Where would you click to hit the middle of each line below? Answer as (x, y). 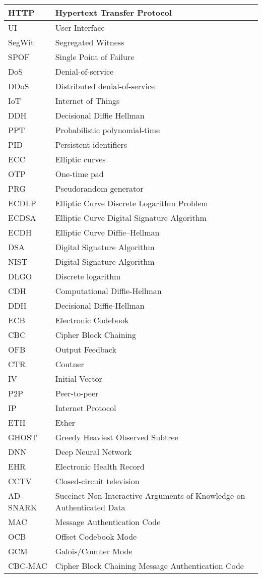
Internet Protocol (86, 408)
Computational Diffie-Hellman (108, 291)
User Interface (80, 27)
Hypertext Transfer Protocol (113, 12)
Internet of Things (87, 101)
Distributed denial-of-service (105, 86)
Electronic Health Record (100, 466)
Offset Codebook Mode (96, 536)
